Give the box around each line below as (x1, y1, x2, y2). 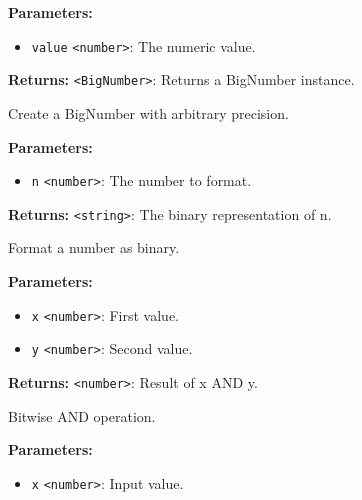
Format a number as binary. (8, 237, 180, 258)
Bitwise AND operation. (8, 405, 156, 426)
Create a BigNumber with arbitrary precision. (8, 102, 289, 123)
